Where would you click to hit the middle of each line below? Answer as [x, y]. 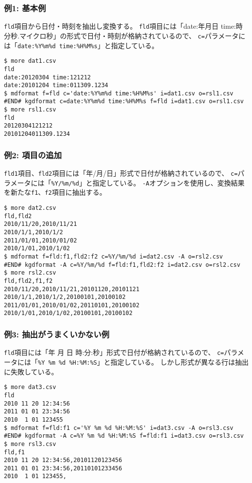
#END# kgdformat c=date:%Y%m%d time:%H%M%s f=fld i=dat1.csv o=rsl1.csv [124, 102]
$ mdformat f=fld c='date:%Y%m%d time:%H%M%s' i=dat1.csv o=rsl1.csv [119, 93]
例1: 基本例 [25, 8]
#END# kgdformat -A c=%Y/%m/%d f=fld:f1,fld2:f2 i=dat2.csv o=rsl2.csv [122, 265]
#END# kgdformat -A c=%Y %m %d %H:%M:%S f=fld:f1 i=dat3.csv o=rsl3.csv [124, 436]
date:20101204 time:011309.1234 [56, 85]
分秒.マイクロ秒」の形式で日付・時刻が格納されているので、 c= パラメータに [125, 35]
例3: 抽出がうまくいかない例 [57, 334]
